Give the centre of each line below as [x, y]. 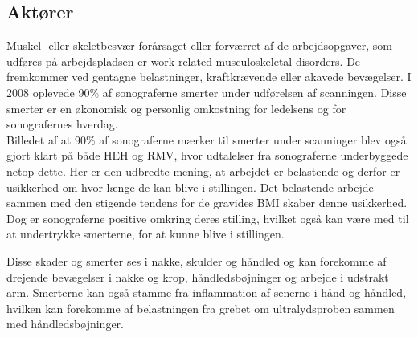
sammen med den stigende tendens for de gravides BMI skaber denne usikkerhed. [207, 203]
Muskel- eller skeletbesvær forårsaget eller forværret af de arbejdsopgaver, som [199, 45]
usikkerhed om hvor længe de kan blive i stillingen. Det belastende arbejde [190, 187]
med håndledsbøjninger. [65, 324]
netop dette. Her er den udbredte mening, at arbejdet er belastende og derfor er [203, 171]
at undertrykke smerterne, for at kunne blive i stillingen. [145, 234]
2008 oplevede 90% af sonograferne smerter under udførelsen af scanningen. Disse [207, 92]
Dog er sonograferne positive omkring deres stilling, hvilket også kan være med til [208, 218]
